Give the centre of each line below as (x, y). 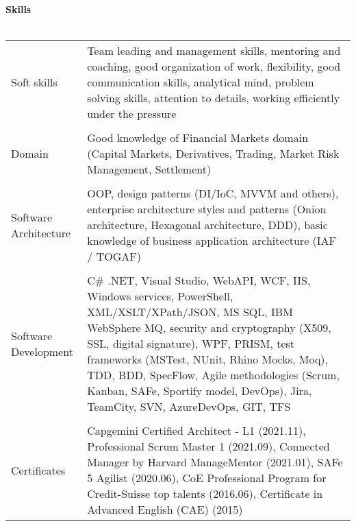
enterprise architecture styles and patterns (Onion (207, 209)
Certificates (38, 470)
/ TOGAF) (114, 256)
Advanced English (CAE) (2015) (165, 510)
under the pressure (132, 114)
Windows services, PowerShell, (160, 296)
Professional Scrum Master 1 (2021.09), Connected (208, 446)
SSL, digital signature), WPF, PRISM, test (191, 344)
